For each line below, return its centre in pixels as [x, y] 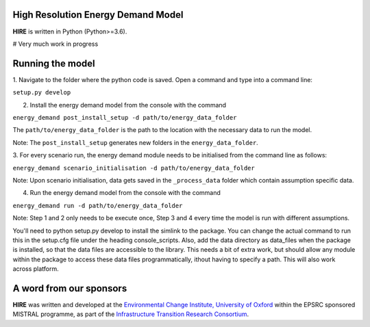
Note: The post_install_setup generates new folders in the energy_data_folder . [135, 142]
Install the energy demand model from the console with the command [128, 105]
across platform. [36, 269]
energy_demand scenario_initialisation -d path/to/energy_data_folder [134, 168]
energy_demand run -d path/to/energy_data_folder [98, 206]
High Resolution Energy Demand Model [98, 15]
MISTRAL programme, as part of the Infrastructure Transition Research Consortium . [131, 314]
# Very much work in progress [56, 44]
